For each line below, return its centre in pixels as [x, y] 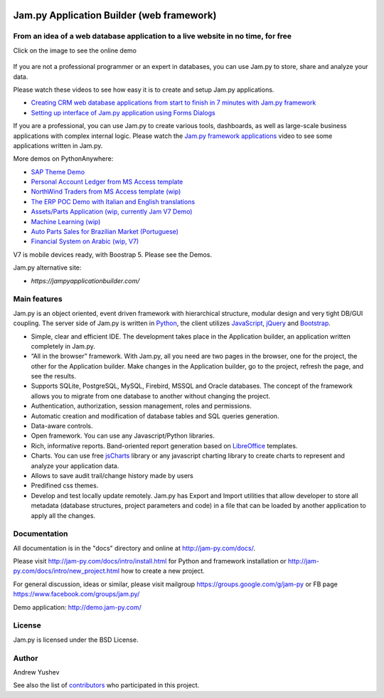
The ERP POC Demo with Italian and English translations [113, 201]
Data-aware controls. [62, 426]
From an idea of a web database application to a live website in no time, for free [152, 36]
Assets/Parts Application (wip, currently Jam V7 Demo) [112, 212]
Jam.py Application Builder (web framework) [115, 15]
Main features [38, 299]
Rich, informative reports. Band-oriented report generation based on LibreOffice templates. [164, 445]
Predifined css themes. [65, 486]
